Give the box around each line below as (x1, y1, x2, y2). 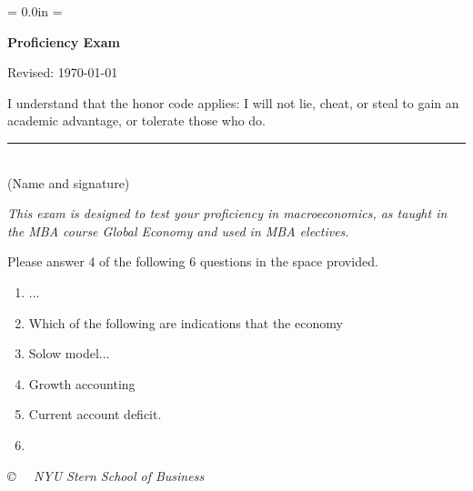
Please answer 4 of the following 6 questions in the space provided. (7, 252, 378, 271)
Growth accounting (28, 374, 136, 393)
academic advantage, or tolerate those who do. (7, 111, 267, 130)
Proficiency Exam (7, 32, 120, 51)
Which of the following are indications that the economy (28, 313, 343, 332)
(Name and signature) (7, 173, 130, 192)
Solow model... (28, 344, 110, 363)
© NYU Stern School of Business (7, 466, 205, 485)
